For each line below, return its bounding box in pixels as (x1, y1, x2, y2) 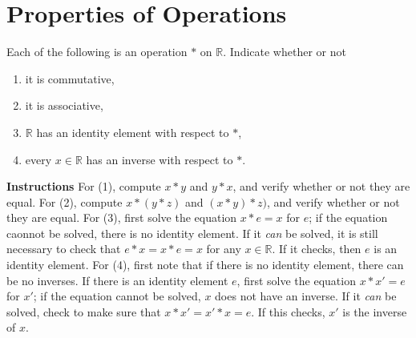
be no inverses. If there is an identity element (6, 272, 228, 288)
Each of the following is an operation (6, 43, 188, 60)
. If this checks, (251, 303, 325, 320)
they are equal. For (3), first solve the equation (6, 209, 237, 226)
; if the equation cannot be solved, (33, 288, 201, 304)
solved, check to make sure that (6, 303, 161, 320)
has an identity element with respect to (36, 123, 229, 140)
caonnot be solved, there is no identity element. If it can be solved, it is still (6, 224, 378, 241)
